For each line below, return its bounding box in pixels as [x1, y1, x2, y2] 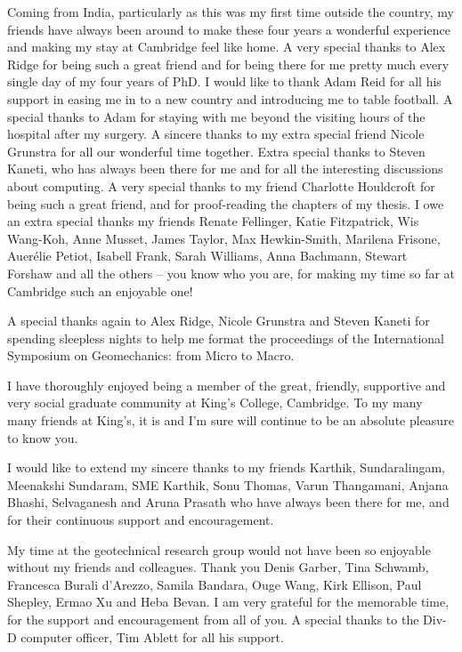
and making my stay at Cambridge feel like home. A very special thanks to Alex [7, 37, 446, 56]
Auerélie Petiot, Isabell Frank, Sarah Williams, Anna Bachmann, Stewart [7, 246, 408, 265]
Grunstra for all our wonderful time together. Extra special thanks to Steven [7, 141, 426, 160]
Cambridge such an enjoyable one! [7, 281, 193, 300]
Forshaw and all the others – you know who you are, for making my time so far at [7, 263, 456, 282]
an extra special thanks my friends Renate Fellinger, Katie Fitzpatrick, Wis [7, 212, 419, 230]
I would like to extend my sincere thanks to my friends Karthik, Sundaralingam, [7, 458, 445, 477]
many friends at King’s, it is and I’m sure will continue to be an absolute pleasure [7, 411, 454, 430]
